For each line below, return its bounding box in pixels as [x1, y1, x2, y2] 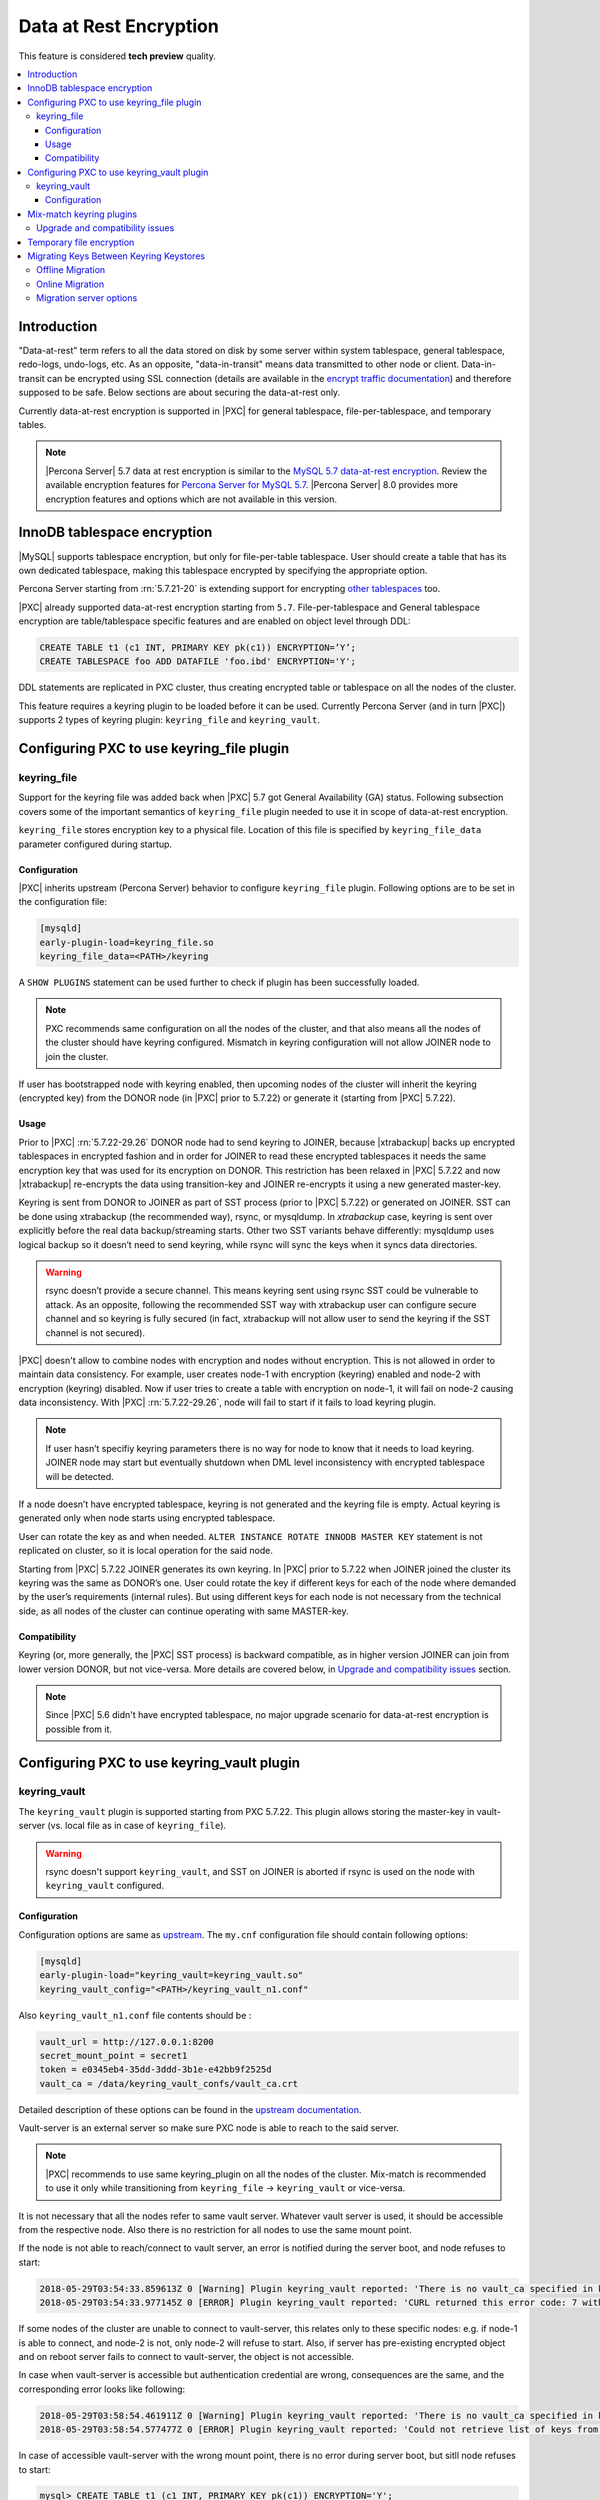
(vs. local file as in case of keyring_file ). [47, 1820, 227, 1832]
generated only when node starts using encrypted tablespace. [18, 1512, 276, 1524]
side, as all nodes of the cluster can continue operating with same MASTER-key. [18, 1605, 349, 1617]
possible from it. [45, 1723, 113, 1735]
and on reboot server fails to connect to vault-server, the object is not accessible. [18, 2350, 355, 2362]
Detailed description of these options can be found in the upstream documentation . [18, 2103, 362, 2115]
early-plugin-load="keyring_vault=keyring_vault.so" [39, 1970, 304, 1981]
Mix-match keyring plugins [27, 208, 138, 220]
